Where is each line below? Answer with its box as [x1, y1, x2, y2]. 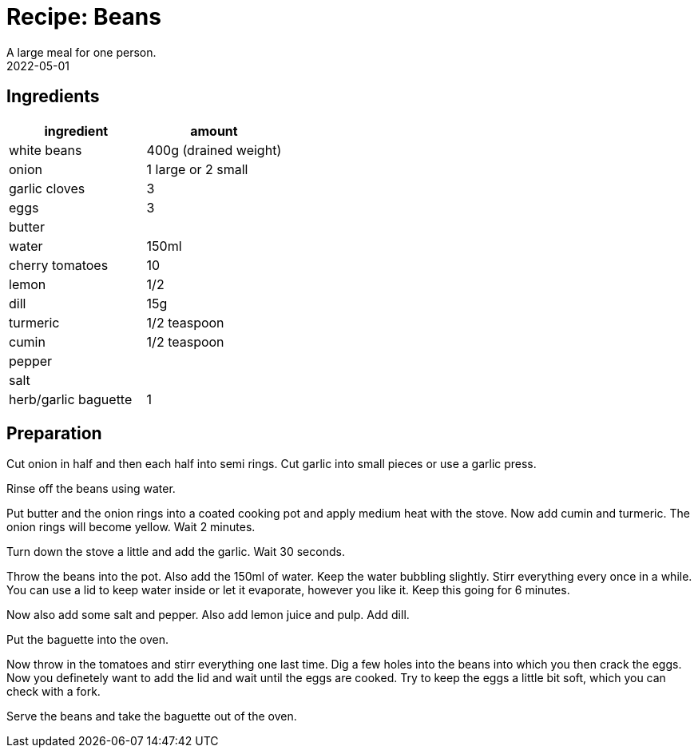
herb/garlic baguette [9, 391, 133, 407]
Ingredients [6, 86, 100, 107]
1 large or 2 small [146, 161, 248, 177]
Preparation [6, 423, 102, 444]
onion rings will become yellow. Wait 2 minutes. [6, 520, 256, 534]
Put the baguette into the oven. [6, 633, 169, 647]
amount [190, 122, 238, 139]
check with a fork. [6, 685, 101, 699]
